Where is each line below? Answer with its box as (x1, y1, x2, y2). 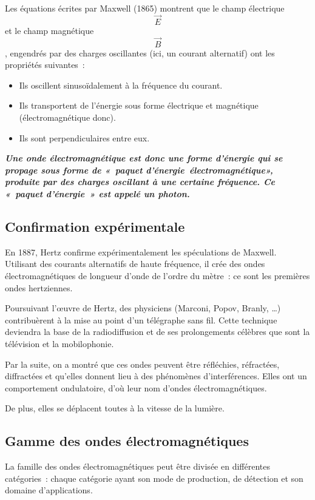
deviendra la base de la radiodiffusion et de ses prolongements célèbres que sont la (5, 325, 310, 338)
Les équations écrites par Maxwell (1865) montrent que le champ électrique (5, 2, 285, 14)
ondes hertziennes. (5, 281, 73, 294)
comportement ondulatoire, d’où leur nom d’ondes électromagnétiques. (5, 381, 267, 394)
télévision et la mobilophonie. (5, 337, 114, 350)
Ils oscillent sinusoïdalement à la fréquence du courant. (19, 78, 223, 91)
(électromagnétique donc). (19, 111, 116, 123)
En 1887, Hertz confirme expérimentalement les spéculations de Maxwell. (5, 245, 277, 258)
